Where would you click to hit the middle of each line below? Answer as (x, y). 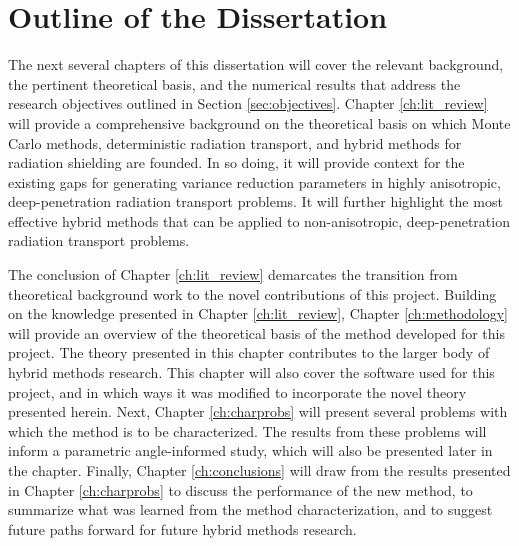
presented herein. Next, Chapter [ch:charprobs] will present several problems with (258, 411)
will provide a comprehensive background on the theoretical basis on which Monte (259, 122)
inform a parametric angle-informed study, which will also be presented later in (250, 450)
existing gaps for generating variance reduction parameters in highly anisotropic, (254, 181)
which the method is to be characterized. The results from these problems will (247, 430)
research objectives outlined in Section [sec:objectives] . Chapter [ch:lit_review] (248, 103)
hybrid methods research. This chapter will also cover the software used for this (251, 372)
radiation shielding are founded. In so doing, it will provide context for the (236, 162)
